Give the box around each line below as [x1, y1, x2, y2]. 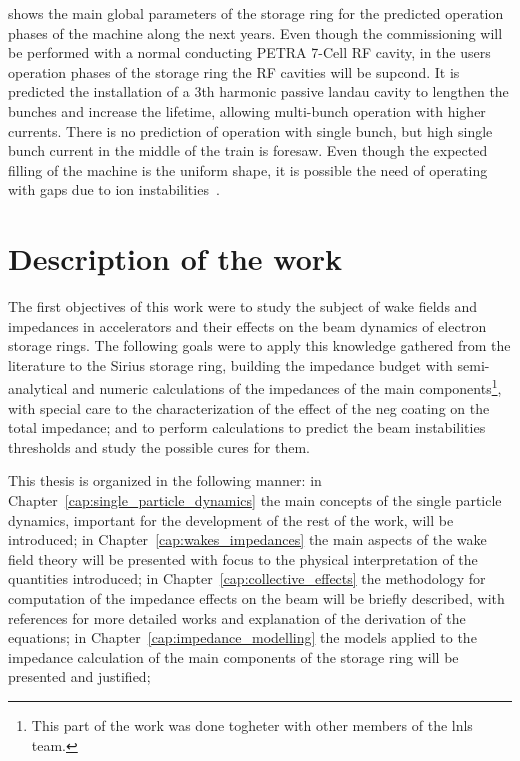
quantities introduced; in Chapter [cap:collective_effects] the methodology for [8, 568, 486, 589]
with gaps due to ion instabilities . [8, 179, 220, 200]
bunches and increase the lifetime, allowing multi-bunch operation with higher [8, 100, 486, 121]
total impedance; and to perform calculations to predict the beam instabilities [8, 417, 486, 438]
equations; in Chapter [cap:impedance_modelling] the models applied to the [8, 627, 477, 648]
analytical [8, 378, 68, 399]
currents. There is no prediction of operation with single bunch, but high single [8, 120, 493, 141]
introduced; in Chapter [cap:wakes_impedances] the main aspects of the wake [8, 529, 487, 550]
